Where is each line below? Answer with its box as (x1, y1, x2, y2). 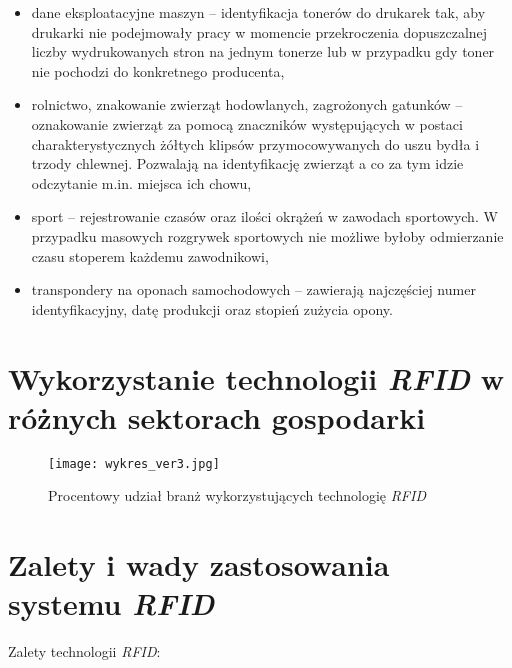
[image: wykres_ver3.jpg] (48, 456, 220, 471)
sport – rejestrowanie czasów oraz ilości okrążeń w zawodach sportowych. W (31, 206, 498, 227)
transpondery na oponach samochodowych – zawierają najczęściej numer (31, 279, 476, 300)
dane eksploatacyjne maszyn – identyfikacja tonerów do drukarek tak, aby (31, 2, 486, 22)
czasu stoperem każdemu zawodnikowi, (31, 245, 269, 266)
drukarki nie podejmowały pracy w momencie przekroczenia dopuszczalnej (31, 21, 488, 42)
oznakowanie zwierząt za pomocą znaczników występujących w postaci (31, 113, 463, 134)
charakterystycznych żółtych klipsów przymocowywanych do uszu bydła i (31, 133, 480, 154)
